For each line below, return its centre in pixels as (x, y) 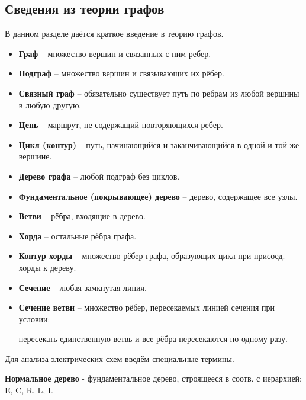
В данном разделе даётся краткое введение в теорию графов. (114, 33)
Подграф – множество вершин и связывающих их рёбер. (121, 73)
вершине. (35, 156)
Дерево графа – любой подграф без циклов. (99, 176)
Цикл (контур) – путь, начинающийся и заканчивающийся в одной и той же (159, 144)
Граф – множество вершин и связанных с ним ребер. (115, 53)
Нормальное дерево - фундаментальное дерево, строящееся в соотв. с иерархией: (153, 378)
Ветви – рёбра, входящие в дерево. (82, 216)
